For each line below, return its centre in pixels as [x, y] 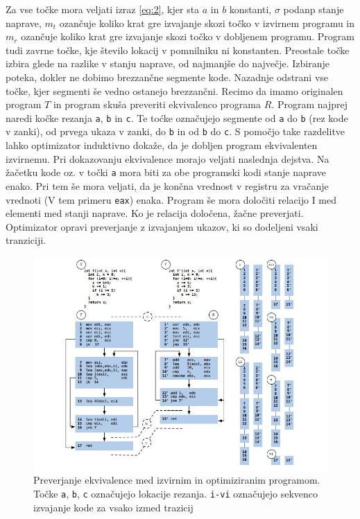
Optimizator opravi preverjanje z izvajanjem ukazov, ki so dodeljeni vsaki [162, 226]
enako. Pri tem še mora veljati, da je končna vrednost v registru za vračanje [167, 185]
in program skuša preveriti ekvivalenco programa [157, 104]
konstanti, [250, 9]
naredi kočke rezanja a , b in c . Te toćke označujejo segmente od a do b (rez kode [177, 117]
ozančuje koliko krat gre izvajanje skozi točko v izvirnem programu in [207, 23]
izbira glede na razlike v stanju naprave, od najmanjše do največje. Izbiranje [168, 63]
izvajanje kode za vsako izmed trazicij [113, 507]
